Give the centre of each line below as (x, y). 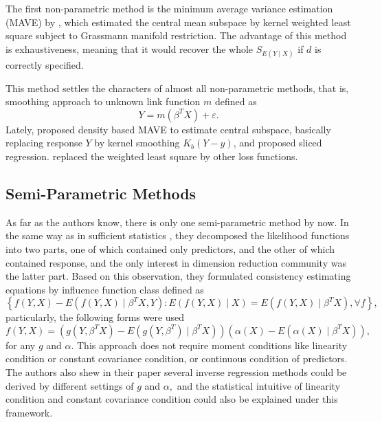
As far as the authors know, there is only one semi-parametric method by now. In (177, 222)
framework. (29, 412)
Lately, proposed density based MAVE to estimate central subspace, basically (168, 129)
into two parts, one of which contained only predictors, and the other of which (170, 248)
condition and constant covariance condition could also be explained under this (172, 399)
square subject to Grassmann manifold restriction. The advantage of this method (176, 35)
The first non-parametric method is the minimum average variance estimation (169, 8)
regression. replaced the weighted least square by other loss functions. (152, 156)
